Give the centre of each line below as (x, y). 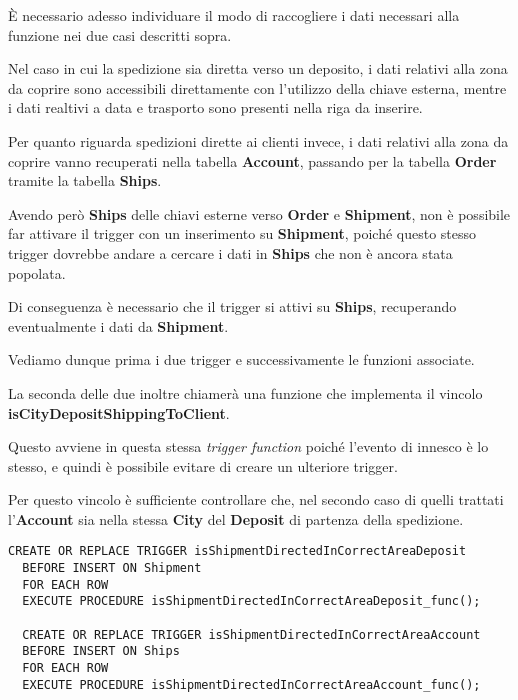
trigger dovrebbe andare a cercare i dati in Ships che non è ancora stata (230, 252)
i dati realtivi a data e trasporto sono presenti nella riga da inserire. (215, 107)
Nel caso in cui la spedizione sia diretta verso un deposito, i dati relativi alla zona (258, 68)
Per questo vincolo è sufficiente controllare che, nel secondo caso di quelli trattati (256, 499)
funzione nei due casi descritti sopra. (120, 34)
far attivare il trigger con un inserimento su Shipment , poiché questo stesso (242, 233)
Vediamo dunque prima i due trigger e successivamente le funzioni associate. (241, 359)
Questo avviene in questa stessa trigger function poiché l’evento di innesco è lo (248, 446)
